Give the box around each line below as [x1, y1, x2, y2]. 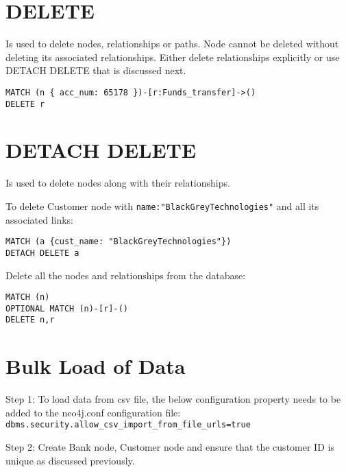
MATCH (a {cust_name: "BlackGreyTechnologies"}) [5, 237, 232, 247]
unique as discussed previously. [5, 453, 135, 467]
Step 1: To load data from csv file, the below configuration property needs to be [5, 392, 341, 406]
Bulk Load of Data [5, 352, 186, 380]
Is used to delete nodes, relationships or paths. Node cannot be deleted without [5, 36, 339, 51]
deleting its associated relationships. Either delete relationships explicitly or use [5, 49, 340, 64]
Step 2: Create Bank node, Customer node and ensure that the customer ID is [5, 440, 334, 454]
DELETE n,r [5, 315, 55, 325]
